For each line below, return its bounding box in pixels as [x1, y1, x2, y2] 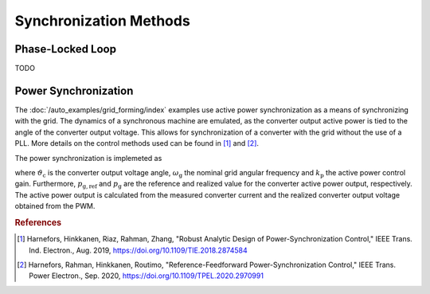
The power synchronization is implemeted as [14, 153, 162, 163]
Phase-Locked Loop [14, 42, 117, 56]
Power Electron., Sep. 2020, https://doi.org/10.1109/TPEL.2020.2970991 [29, 271, 264, 280]
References [14, 217, 62, 228]
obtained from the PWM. [14, 202, 96, 211]
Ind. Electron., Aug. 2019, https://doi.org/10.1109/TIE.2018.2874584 [29, 245, 248, 255]
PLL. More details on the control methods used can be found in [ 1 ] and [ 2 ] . [14, 139, 259, 148]
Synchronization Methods [14, 12, 190, 29]
